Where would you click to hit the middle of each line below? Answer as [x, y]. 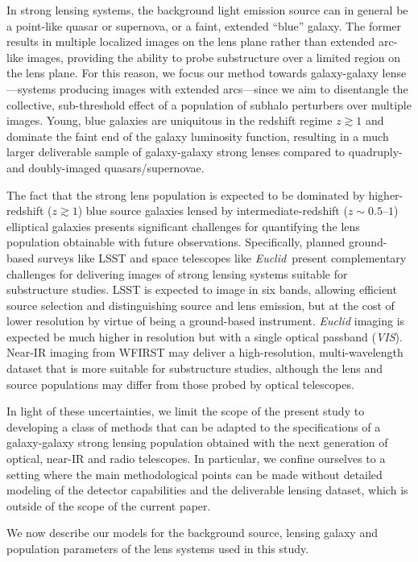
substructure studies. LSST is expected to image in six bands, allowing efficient [202, 289]
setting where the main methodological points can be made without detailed [195, 474]
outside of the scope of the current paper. [109, 505]
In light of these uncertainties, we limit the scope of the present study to [186, 411]
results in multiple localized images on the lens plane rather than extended [191, 41]
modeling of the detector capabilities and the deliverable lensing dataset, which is [207, 490]
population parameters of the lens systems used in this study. [158, 548]
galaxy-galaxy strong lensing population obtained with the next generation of [197, 442]
